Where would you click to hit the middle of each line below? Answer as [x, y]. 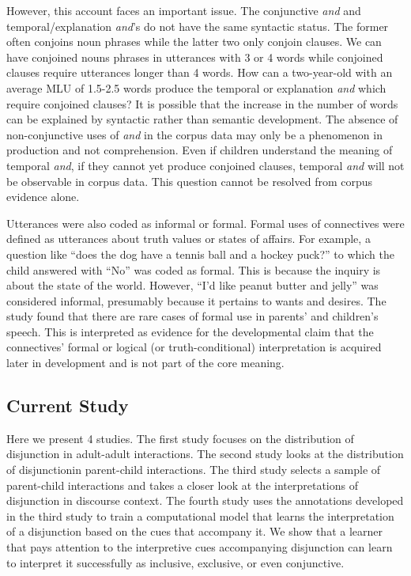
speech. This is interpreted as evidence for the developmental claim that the [190, 331]
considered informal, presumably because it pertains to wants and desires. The [196, 300]
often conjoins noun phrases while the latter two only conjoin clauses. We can [194, 42]
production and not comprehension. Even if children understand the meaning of [200, 150]
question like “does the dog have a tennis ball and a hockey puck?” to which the [200, 254]
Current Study [68, 405]
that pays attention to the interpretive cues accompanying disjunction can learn [200, 547]
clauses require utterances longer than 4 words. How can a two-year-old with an [200, 72]
